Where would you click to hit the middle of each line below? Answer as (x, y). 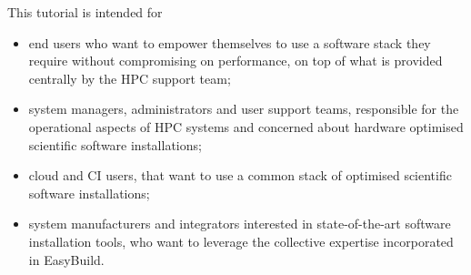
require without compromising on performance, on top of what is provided (235, 61)
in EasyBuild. (66, 259)
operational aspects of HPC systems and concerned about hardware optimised (246, 126)
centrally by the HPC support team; (130, 78)
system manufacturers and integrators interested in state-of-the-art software (240, 224)
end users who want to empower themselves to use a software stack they (230, 42)
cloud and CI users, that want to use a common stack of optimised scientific (240, 175)
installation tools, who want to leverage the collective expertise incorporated (241, 241)
